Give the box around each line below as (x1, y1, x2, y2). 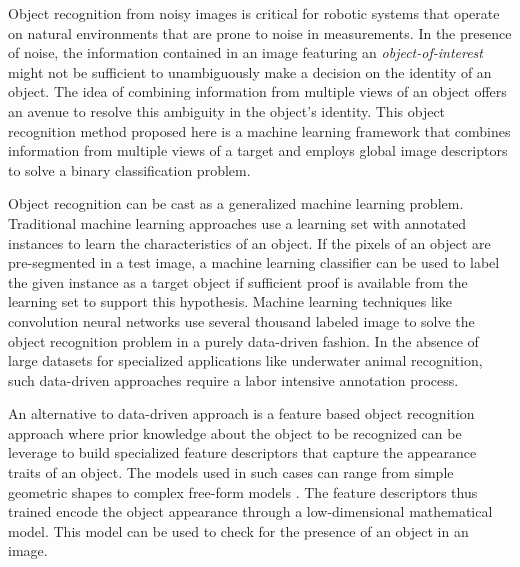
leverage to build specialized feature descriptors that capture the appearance (8, 442, 477, 463)
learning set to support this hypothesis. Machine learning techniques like (8, 291, 452, 312)
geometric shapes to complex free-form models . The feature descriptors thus (8, 481, 478, 502)
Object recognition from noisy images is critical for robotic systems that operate (8, 3, 500, 23)
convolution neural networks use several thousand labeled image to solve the (8, 310, 475, 331)
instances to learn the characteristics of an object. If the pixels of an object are (8, 232, 491, 253)
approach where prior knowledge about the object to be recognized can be (8, 422, 462, 443)
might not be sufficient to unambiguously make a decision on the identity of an (8, 61, 492, 82)
